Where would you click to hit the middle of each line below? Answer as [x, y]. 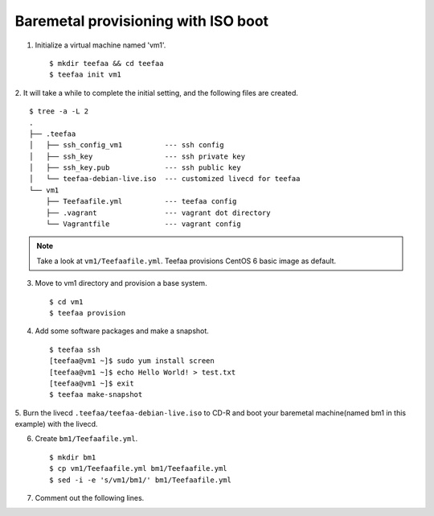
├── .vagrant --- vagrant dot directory [158, 213]
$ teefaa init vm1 [86, 75]
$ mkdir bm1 [73, 457]
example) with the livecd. [56, 424]
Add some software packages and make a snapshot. [122, 331]
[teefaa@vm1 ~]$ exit [92, 383]
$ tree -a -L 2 [59, 111]
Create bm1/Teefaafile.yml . [86, 439]
